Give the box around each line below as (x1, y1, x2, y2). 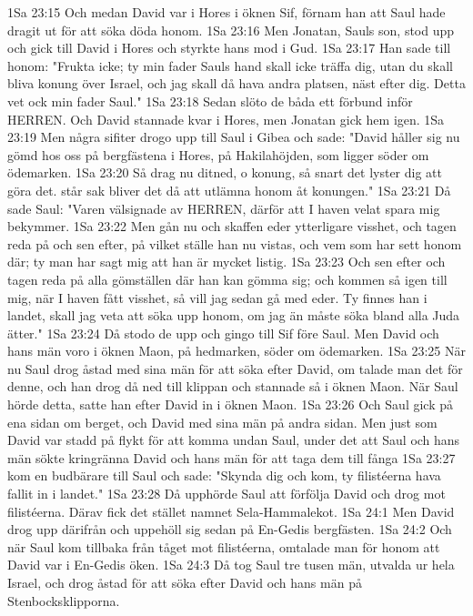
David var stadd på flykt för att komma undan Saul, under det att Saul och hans (7, 430, 460, 449)
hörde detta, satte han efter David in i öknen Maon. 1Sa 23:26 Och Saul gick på (7, 395, 453, 414)
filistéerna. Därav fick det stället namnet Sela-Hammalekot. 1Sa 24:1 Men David (7, 501, 455, 520)
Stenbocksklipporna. (7, 591, 120, 610)
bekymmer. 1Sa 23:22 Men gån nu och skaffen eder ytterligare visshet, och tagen (7, 217, 457, 236)
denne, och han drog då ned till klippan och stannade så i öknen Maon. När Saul (7, 377, 458, 396)
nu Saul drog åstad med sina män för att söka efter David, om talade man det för (7, 358, 463, 378)
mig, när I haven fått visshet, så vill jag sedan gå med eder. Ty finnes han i (7, 288, 428, 307)
